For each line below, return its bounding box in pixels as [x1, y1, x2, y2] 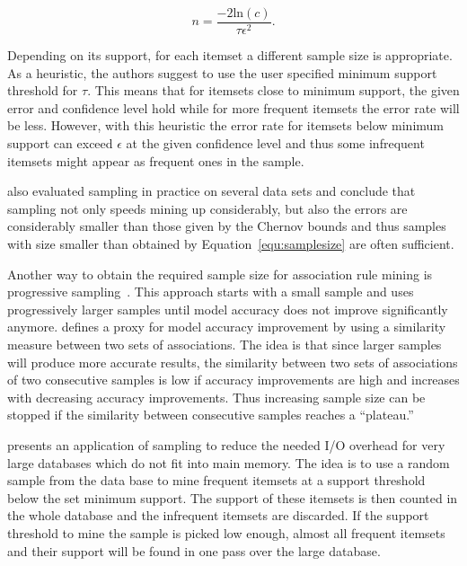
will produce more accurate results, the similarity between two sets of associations [7, 352, 458, 371]
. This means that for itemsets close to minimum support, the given [87, 81, 460, 100]
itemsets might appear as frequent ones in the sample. [7, 151, 304, 170]
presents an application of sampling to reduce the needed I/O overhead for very [7, 435, 445, 454]
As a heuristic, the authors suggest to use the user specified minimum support [7, 63, 437, 82]
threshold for [7, 81, 78, 100]
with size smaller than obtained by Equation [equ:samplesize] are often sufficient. [7, 234, 454, 252]
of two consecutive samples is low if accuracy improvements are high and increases [7, 370, 460, 389]
